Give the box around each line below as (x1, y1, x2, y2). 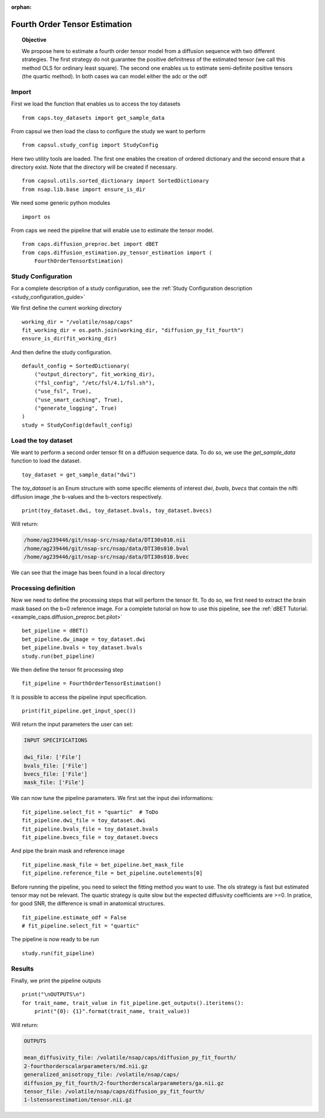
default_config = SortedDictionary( (22, 363, 130, 370)
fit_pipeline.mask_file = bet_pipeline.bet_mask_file (22, 861, 184, 868)
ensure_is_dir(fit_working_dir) (22, 335, 117, 342)
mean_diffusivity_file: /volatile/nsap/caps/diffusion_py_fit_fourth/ (23, 1054, 237, 1061)
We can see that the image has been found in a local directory (11, 569, 166, 576)
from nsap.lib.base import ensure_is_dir (22, 186, 146, 193)
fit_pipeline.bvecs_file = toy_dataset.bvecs (22, 834, 159, 840)
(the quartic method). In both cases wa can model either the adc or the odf (22, 72, 208, 80)
